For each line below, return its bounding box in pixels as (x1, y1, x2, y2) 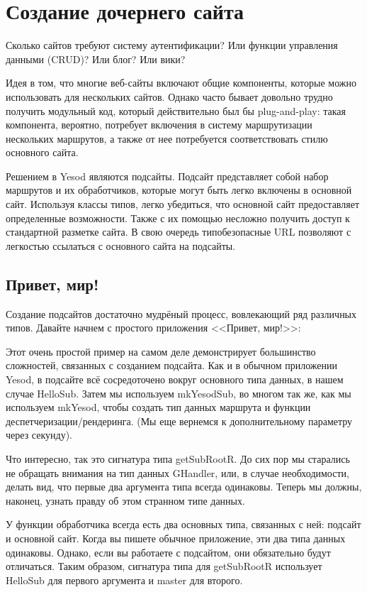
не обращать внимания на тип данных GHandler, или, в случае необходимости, (6, 465, 349, 480)
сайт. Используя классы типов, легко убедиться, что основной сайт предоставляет (6, 197, 360, 212)
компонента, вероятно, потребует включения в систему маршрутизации (6, 117, 312, 132)
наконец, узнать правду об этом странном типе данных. (6, 493, 245, 508)
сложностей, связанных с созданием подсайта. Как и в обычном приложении (6, 358, 337, 373)
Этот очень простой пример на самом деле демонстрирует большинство (6, 344, 316, 358)
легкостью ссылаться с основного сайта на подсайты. (6, 238, 236, 253)
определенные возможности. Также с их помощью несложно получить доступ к (6, 210, 350, 225)
